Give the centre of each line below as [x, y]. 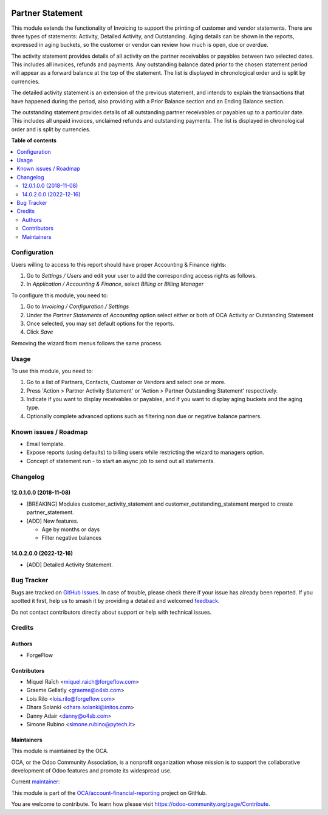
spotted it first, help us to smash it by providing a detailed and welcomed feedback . [115, 601]
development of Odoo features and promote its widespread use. [91, 771]
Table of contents [34, 140]
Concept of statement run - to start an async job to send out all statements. [121, 461]
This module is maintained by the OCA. [60, 751]
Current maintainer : [36, 782]
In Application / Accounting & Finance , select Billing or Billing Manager [115, 284]
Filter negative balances [72, 538]
